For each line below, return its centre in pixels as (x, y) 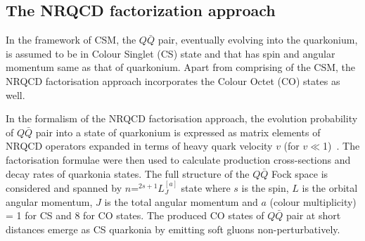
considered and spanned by (64, 187)
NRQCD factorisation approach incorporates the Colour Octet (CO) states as (173, 80)
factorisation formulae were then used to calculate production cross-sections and (178, 159)
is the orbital (330, 187)
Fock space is (300, 173)
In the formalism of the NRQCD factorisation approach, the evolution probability (182, 118)
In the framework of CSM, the (71, 40)
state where (206, 187)
